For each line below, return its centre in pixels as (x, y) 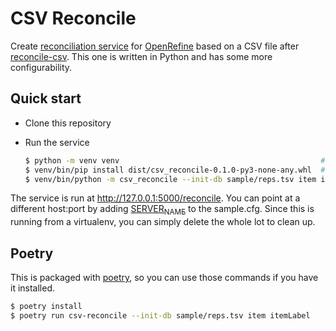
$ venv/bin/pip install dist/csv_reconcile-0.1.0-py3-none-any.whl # (175, 170)
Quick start (46, 98)
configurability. (41, 67)
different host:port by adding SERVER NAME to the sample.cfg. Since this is (162, 210)
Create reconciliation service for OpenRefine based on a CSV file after (155, 46)
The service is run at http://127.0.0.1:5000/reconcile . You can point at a (155, 198)
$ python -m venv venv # (175, 160)
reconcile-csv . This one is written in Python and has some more (141, 56)
